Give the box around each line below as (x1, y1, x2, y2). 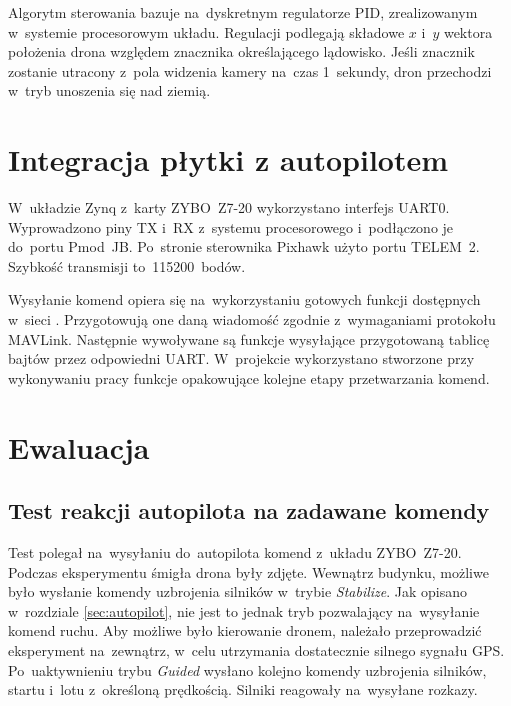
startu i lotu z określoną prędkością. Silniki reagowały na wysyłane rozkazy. (8, 679, 478, 700)
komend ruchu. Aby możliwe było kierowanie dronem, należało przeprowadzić (8, 620, 482, 641)
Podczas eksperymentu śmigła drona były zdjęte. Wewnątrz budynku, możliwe (8, 561, 489, 582)
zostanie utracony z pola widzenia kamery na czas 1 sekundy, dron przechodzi (8, 60, 492, 81)
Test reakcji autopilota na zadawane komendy (8, 495, 490, 526)
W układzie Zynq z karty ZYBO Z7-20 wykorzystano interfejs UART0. (8, 197, 450, 218)
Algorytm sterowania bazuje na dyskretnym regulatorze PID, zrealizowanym (8, 2, 478, 22)
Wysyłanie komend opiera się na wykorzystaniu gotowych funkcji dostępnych (8, 289, 481, 310)
